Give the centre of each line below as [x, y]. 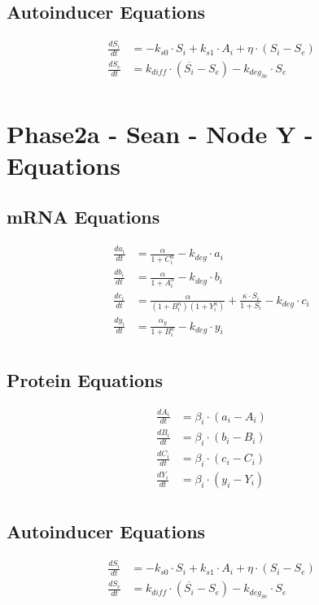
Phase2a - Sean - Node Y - [160, 133]
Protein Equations [85, 379]
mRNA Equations [83, 217]
